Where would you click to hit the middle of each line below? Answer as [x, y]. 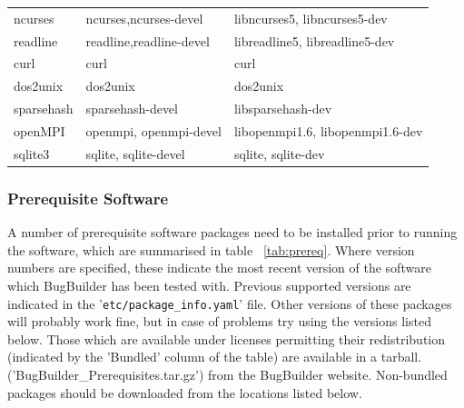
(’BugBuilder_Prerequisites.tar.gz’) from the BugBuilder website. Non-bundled [227, 374]
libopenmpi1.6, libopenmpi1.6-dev [328, 130]
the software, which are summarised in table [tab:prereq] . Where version [211, 249]
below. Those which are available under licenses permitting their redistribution [227, 338]
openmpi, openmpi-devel [153, 130]
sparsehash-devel [132, 109]
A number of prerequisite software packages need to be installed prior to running [232, 232]
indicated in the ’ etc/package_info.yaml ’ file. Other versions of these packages [230, 303]
